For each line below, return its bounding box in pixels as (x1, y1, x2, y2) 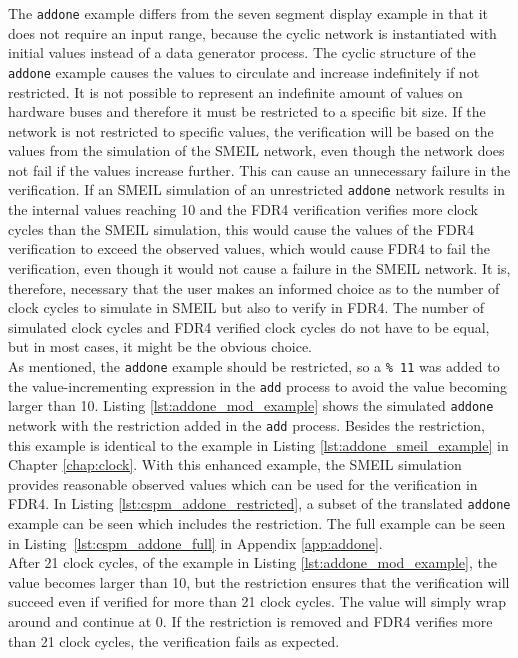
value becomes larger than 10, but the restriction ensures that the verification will (8, 571, 510, 592)
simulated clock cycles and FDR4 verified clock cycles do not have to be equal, (8, 316, 490, 337)
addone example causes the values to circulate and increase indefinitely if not (8, 61, 480, 82)
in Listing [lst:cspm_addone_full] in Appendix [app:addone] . (8, 532, 383, 553)
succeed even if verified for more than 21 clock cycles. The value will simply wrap (8, 591, 507, 612)
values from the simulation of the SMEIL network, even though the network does (8, 140, 505, 161)
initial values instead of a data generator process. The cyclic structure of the (8, 42, 476, 63)
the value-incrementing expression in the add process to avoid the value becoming (8, 375, 508, 396)
